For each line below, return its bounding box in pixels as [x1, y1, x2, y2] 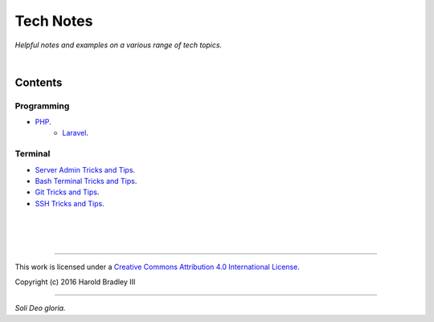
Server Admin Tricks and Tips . [35, 165, 136, 174]
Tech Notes [14, 12, 93, 30]
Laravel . [62, 128, 88, 138]
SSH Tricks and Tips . [35, 198, 104, 208]
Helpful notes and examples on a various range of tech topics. [14, 40, 223, 50]
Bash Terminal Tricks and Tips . [35, 177, 137, 186]
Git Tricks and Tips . [35, 187, 100, 197]
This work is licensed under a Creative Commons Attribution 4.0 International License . [14, 262, 301, 272]
